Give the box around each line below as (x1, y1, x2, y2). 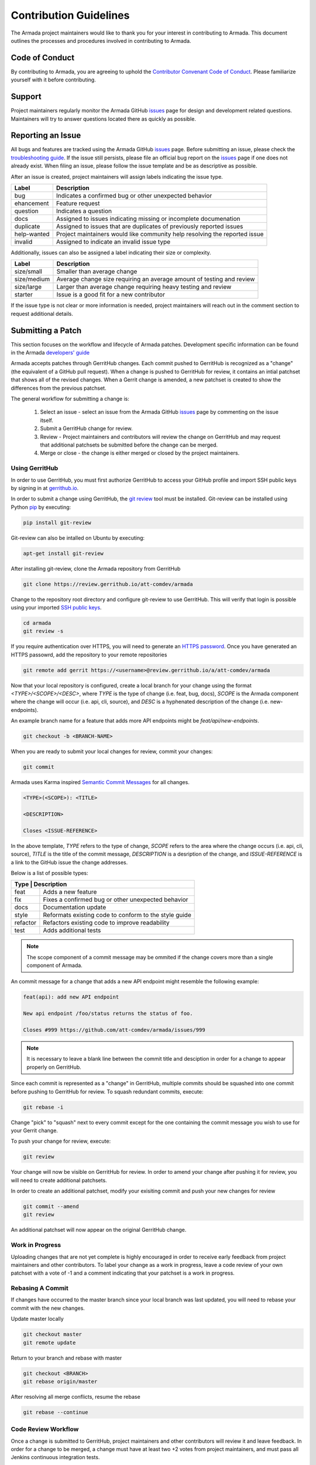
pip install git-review (23, 519, 92, 526)
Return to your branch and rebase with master (11, 1354, 122, 1361)
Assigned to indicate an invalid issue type (56, 238, 171, 246)
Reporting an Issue (11, 131, 81, 141)
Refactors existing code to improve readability (43, 919, 170, 927)
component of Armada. (26, 962, 83, 969)
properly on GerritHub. (26, 1064, 81, 1071)
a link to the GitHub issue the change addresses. (11, 858, 128, 866)
